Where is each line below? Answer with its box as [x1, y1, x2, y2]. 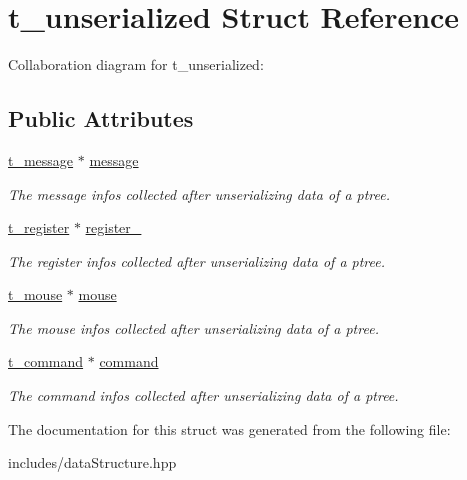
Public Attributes [8, 103, 194, 134]
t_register [8, 217, 70, 238]
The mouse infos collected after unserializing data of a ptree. [8, 317, 379, 338]
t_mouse [8, 284, 63, 305]
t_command [8, 351, 84, 372]
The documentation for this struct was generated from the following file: [8, 418, 451, 439]
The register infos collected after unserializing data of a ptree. [8, 250, 386, 271]
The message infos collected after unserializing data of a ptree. [8, 183, 391, 204]
